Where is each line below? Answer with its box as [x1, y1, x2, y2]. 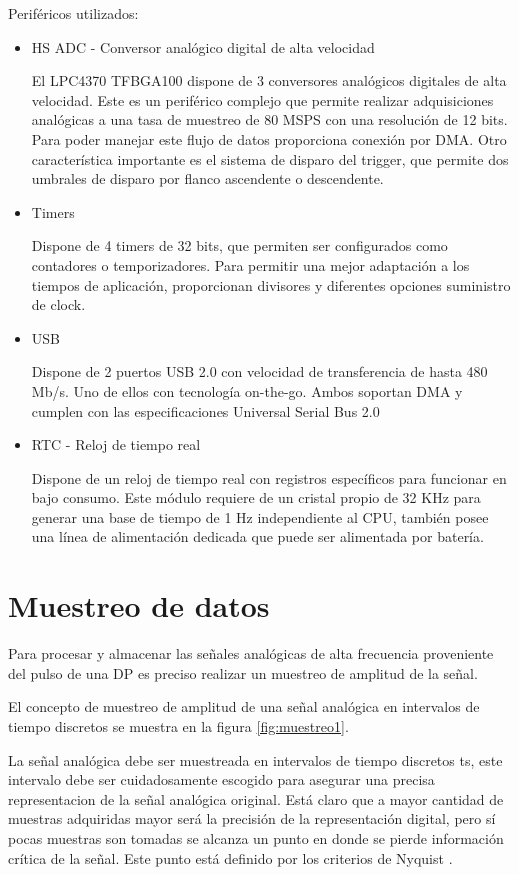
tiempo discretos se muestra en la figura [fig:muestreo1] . [8, 715, 349, 736]
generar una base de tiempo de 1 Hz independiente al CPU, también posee [31, 506, 489, 527]
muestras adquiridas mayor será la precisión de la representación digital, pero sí [8, 808, 496, 829]
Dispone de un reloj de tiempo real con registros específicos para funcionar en [31, 467, 507, 488]
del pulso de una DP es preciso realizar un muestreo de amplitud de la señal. [8, 662, 478, 683]
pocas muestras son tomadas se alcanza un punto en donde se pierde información [8, 827, 504, 848]
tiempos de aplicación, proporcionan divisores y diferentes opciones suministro [31, 274, 511, 295]
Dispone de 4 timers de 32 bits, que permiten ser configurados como [31, 235, 448, 256]
